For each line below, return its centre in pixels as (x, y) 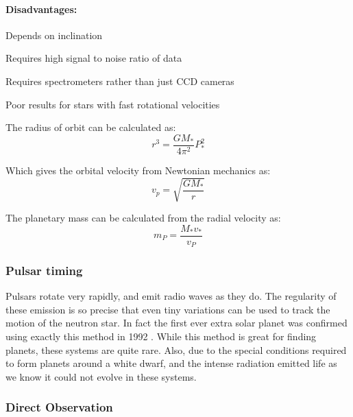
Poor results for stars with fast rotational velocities (113, 104)
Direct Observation (59, 407)
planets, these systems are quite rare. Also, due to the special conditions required (176, 349)
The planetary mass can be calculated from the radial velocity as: (143, 217)
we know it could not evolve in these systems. (101, 376)
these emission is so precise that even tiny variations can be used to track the (168, 309)
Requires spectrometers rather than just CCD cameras (120, 81)
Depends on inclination (54, 35)
